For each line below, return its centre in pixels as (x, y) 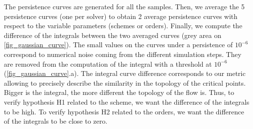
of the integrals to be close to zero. (56, 121)
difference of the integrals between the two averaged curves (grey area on (113, 35)
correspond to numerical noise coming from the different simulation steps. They (123, 54)
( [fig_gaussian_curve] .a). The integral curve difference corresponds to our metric (125, 73)
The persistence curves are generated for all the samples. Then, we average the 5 (124, 6)
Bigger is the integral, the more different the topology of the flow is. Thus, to (119, 92)
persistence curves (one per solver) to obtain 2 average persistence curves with (121, 16)
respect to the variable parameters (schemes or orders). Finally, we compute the (123, 26)
